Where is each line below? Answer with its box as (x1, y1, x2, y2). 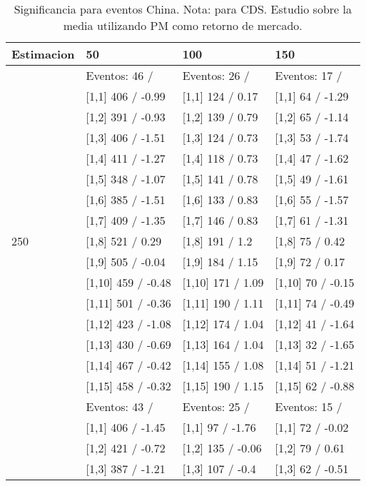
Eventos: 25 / (182, 398, 250, 415)
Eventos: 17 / (275, 67, 342, 83)
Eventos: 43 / (86, 398, 153, 415)
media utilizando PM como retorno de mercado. (63, 17, 303, 34)
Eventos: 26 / (182, 67, 250, 83)
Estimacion (11, 46, 75, 62)
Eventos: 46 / (86, 67, 153, 83)
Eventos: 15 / (275, 398, 342, 415)
